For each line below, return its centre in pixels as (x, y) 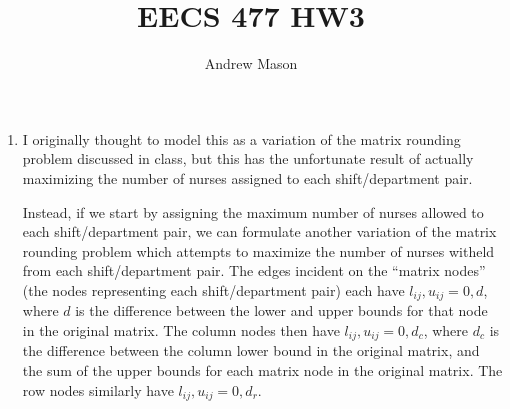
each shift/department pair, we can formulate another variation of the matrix (259, 231)
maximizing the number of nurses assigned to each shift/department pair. (247, 177)
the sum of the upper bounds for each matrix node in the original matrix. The (262, 369)
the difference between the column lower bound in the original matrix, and (251, 350)
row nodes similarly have (98, 389)
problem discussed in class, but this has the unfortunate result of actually (248, 158)
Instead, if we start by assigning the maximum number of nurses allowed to (253, 211)
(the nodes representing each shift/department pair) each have (213, 289)
